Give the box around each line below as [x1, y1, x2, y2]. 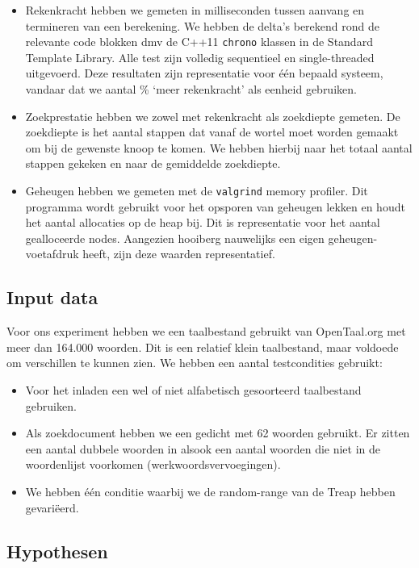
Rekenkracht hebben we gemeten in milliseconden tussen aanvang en [25, 2, 365, 18]
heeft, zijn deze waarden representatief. [82, 245, 275, 262]
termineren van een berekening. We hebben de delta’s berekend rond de [25, 17, 379, 34]
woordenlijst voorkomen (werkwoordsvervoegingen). [25, 456, 281, 473]
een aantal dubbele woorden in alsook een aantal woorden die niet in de [25, 440, 381, 457]
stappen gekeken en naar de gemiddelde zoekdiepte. [25, 155, 281, 172]
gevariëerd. [25, 499, 79, 516]
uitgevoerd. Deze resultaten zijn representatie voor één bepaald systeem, [25, 65, 383, 81]
